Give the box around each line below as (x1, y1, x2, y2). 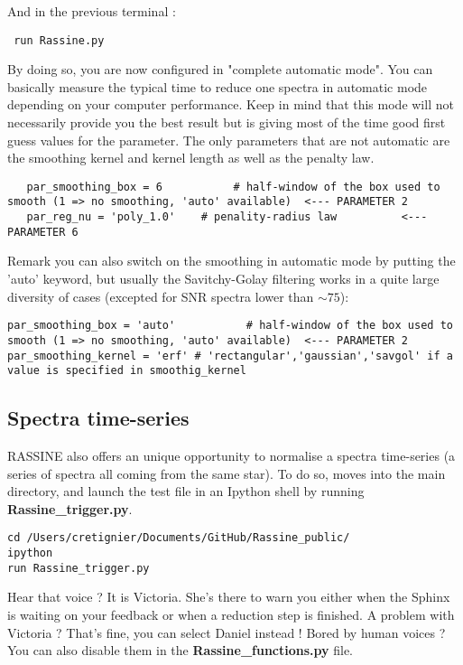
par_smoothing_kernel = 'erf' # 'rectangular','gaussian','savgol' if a (7, 349, 453, 362)
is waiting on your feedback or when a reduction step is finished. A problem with (7, 604, 455, 623)
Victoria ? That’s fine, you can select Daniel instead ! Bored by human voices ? (7, 623, 446, 642)
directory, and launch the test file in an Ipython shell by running (7, 482, 365, 501)
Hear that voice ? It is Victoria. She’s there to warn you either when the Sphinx (7, 587, 450, 606)
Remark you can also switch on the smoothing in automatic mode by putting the (7, 251, 456, 270)
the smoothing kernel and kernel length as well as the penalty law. (7, 148, 375, 167)
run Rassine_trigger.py (7, 561, 150, 575)
